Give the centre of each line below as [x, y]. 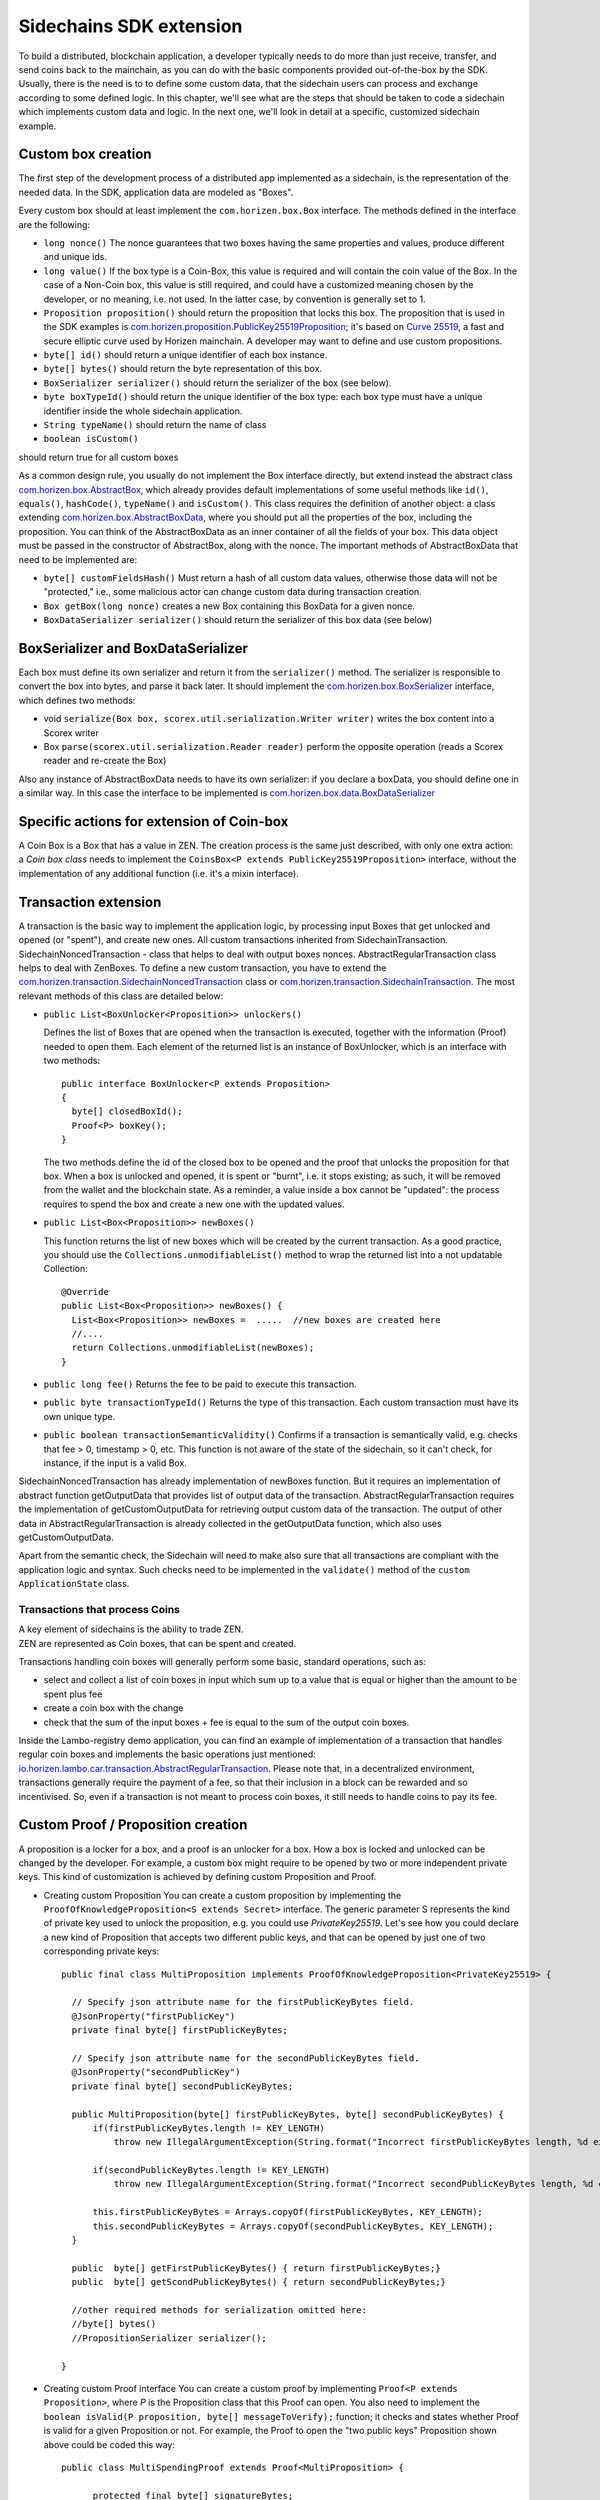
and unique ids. [75, 257]
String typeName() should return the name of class [155, 425]
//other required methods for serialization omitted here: [219, 2310]
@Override [85, 1291]
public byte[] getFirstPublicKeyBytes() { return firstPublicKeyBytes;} [256, 2268]
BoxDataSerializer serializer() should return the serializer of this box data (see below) [238, 620]
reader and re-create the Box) [105, 761]
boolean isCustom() [91, 439]
